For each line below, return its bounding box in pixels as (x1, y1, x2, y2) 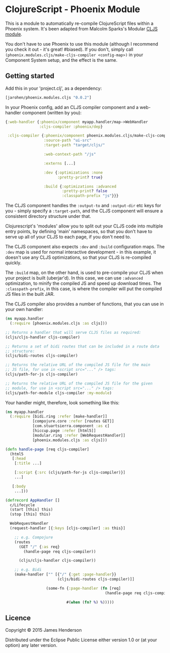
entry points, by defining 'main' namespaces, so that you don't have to (5, 228, 153, 235)
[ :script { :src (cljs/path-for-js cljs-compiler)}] (14, 470, 125, 475)
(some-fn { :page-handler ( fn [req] (46, 586, 121, 591)
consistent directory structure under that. (5, 213, 91, 219)
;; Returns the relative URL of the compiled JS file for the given (5, 381, 153, 386)
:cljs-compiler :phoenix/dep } (39, 124, 103, 129)
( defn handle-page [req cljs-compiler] (5, 447, 90, 452)
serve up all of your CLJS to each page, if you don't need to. (5, 234, 132, 240)
